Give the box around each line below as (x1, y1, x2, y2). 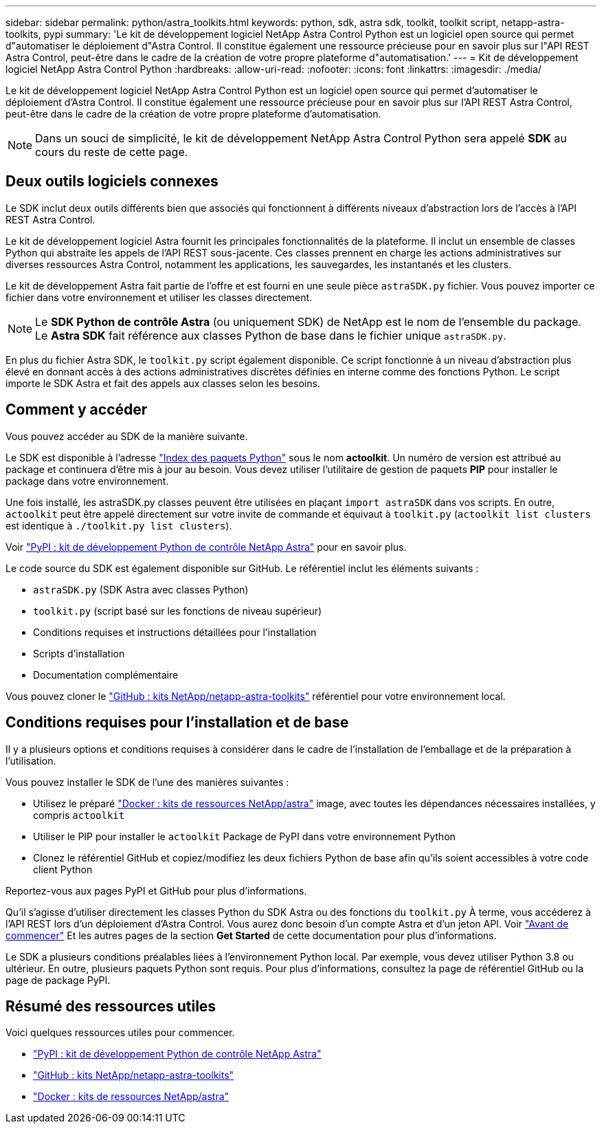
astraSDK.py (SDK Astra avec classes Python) (33, 583, 249, 595)
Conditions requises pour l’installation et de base (5, 714, 349, 732)
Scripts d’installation (33, 647, 125, 659)
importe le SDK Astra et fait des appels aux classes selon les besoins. (5, 377, 320, 389)
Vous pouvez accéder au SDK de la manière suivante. (5, 430, 248, 442)
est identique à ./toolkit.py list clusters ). (5, 519, 232, 531)
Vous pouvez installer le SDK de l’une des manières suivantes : (5, 776, 289, 788)
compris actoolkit (33, 809, 125, 821)
